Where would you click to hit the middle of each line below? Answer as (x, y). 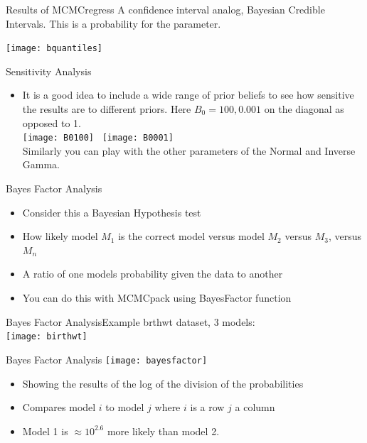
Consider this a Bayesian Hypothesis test (112, 212)
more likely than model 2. (163, 431)
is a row (207, 407)
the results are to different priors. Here (107, 109)
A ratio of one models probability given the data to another (153, 274)
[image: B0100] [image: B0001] (98, 138)
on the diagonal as (304, 109)
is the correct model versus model (191, 236)
